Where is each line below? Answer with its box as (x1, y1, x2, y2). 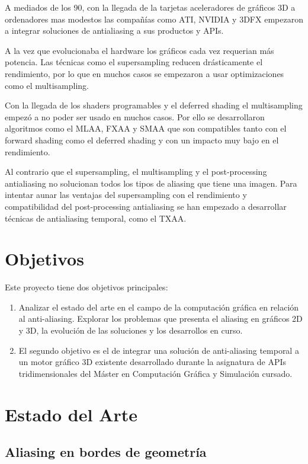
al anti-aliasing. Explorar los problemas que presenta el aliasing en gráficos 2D (18, 312, 303, 325)
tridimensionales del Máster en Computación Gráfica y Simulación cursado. (18, 367, 293, 379)
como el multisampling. (5, 79, 89, 91)
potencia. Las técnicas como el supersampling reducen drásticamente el (5, 56, 263, 68)
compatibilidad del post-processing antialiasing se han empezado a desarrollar (5, 200, 287, 212)
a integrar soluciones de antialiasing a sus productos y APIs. (5, 24, 224, 37)
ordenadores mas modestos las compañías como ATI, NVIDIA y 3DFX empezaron (5, 12, 303, 25)
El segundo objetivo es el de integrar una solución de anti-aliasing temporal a (18, 344, 299, 356)
